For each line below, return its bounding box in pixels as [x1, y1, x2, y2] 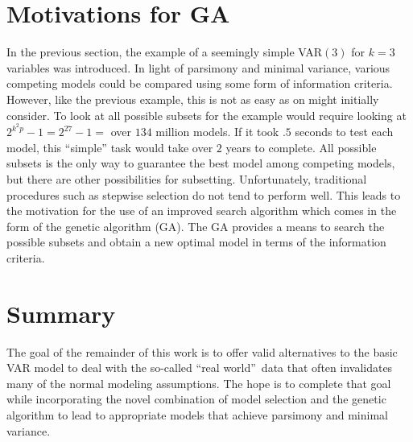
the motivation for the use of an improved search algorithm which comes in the [6, 202, 397, 219]
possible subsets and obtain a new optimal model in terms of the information [6, 233, 386, 250]
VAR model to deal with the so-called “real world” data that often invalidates [6, 359, 393, 376]
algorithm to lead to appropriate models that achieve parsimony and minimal [6, 407, 388, 423]
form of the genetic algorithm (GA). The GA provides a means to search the [6, 217, 385, 234]
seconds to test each [295, 123, 394, 140]
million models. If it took [155, 123, 279, 140]
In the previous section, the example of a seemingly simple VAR [6, 43, 323, 60]
